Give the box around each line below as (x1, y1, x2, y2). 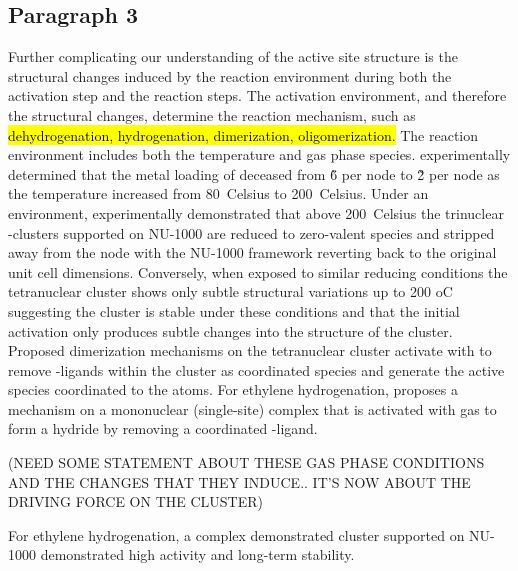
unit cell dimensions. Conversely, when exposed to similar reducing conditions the (8, 261, 508, 282)
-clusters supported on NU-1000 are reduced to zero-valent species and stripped (8, 222, 495, 243)
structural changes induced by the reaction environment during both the (8, 65, 452, 86)
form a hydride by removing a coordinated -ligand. (8, 418, 318, 439)
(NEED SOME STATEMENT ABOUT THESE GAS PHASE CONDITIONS (8, 452, 485, 473)
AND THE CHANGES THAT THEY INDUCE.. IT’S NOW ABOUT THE (8, 471, 471, 492)
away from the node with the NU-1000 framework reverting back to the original (8, 242, 497, 263)
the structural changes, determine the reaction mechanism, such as (8, 104, 416, 125)
